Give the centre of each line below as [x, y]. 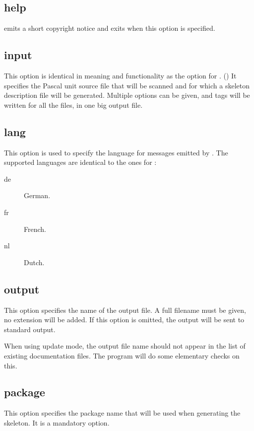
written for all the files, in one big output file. [73, 105]
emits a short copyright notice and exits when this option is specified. [110, 28]
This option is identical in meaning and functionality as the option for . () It [120, 75]
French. [35, 229]
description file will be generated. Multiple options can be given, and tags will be [127, 95]
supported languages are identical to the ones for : [80, 162]
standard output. [30, 329]
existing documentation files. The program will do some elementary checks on [122, 355]
